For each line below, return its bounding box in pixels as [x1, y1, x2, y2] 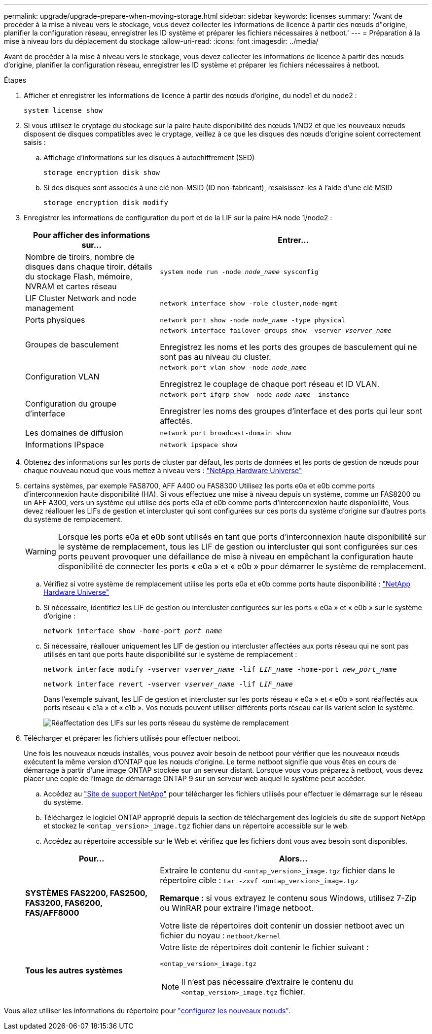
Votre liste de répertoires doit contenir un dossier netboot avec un [160, 921, 404, 931]
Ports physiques [25, 315, 85, 325]
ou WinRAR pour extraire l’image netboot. [160, 903, 314, 913]
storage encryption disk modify [43, 199, 168, 207]
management [25, 303, 74, 313]
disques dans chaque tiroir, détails [25, 262, 152, 272]
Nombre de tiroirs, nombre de [25, 252, 135, 262]
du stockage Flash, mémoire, [25, 272, 133, 281]
